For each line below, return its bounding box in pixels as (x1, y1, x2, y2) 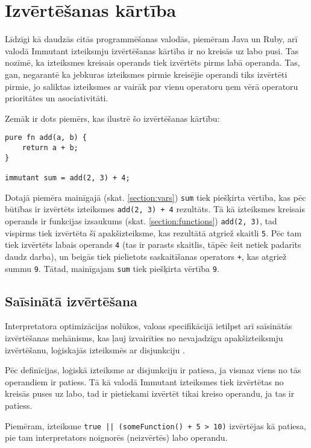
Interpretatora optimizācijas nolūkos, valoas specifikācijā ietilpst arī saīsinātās (5, 320, 292, 332)
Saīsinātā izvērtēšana (5, 291, 137, 310)
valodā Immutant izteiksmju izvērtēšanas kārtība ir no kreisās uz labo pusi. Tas (5, 44, 299, 57)
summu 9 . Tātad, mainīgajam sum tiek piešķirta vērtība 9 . (5, 262, 219, 274)
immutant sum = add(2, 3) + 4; (5, 173, 130, 182)
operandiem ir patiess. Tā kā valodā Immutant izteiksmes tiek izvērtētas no (5, 375, 284, 388)
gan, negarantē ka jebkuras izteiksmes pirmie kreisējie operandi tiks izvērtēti (5, 68, 287, 80)
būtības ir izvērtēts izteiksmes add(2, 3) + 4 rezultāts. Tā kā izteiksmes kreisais (5, 203, 306, 215)
